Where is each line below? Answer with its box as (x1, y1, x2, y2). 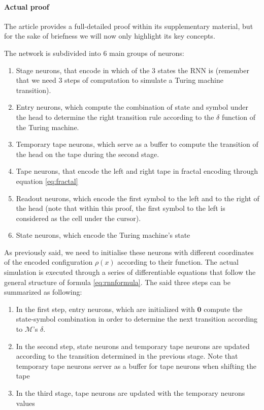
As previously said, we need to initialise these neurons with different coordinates (4, 246, 254, 257)
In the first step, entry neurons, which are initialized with (16, 303, 195, 314)
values (16, 397, 35, 408)
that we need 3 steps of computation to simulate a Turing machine (16, 75, 223, 85)
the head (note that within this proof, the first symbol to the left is (16, 203, 225, 213)
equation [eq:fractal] (16, 175, 78, 186)
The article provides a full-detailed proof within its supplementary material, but (4, 20, 253, 31)
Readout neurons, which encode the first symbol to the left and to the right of (16, 193, 259, 203)
